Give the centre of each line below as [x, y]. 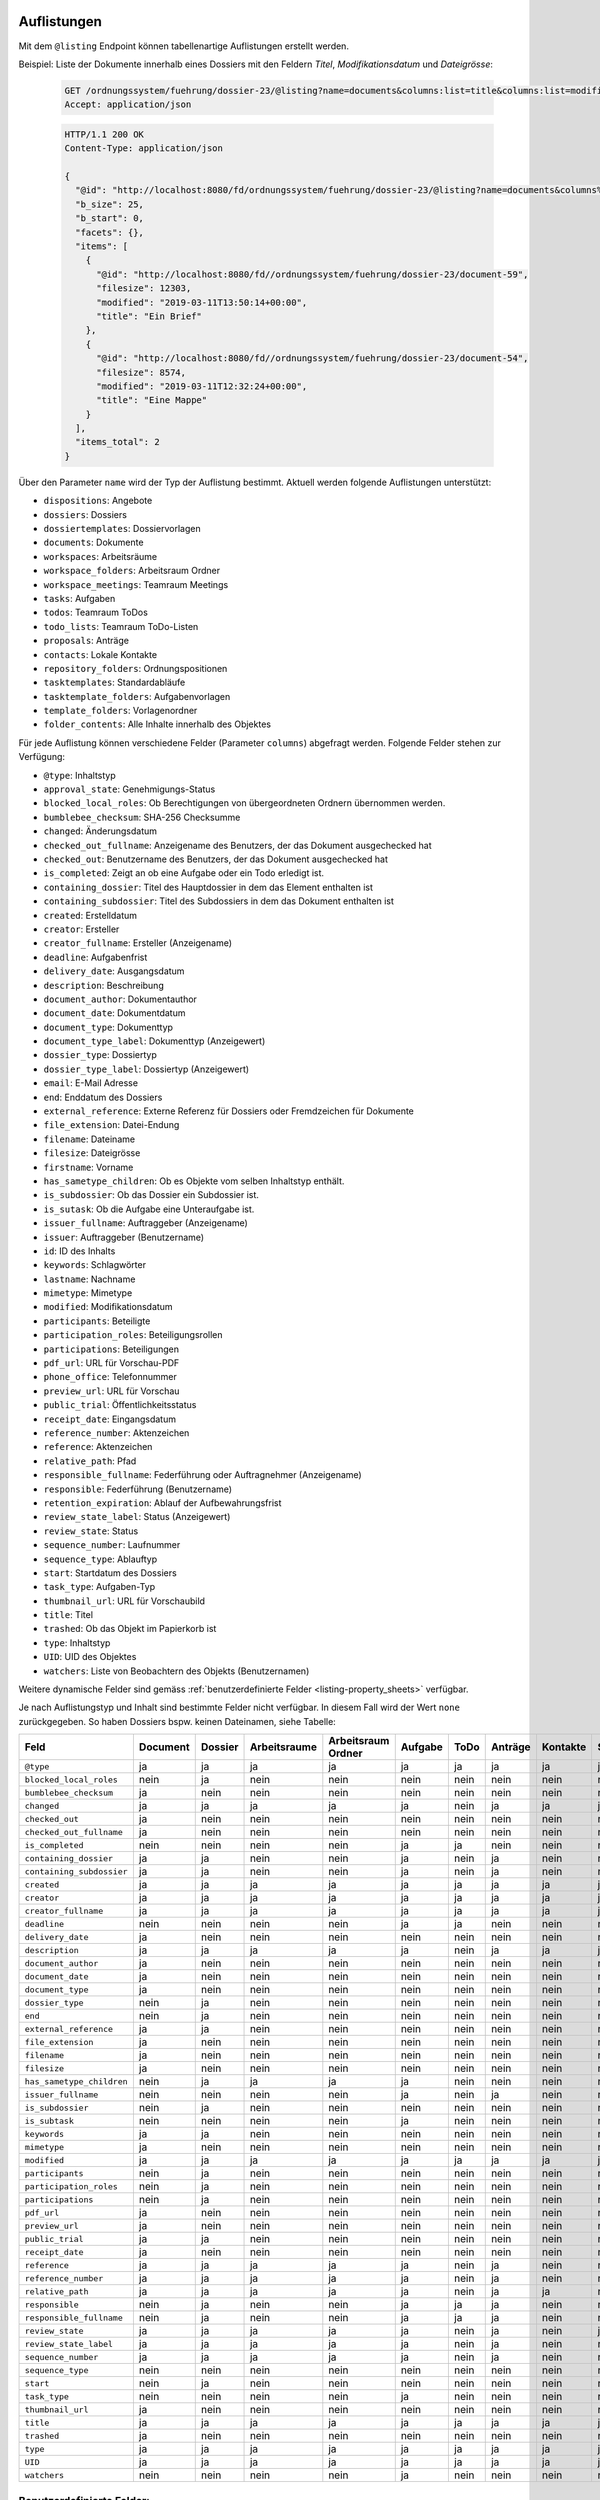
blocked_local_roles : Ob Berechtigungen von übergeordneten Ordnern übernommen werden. [244, 803]
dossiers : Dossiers [85, 514]
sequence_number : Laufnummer [112, 1545]
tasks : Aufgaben [79, 598]
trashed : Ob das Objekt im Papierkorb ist [130, 1629]
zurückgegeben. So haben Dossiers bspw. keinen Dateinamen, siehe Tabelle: [177, 1721]
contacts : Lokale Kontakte [100, 654]
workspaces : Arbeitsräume [100, 556]
